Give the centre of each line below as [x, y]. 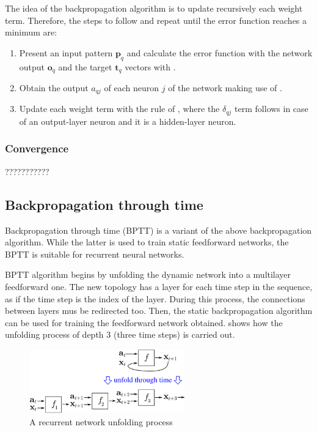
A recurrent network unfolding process [101, 421]
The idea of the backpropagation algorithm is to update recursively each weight [154, 8]
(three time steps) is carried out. [174, 334]
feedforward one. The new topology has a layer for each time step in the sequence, [159, 286]
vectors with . [150, 66]
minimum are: [31, 32]
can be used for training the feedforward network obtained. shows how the [144, 322]
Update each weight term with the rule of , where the [119, 109]
